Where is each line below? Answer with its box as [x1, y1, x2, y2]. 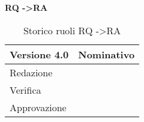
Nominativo [78, 47, 135, 61]
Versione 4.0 [10, 47, 69, 61]
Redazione [10, 65, 53, 79]
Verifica [10, 82, 41, 97]
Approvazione [10, 100, 67, 114]
